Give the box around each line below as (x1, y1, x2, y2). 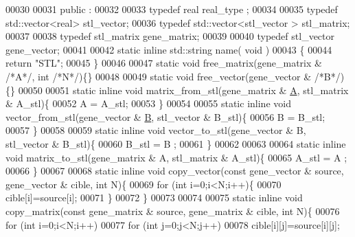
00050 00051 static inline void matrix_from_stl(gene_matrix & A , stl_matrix (18, 82, 349, 97)
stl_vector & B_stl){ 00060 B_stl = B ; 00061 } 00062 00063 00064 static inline (5, 136, 346, 150)
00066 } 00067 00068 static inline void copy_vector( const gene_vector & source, (5, 163, 344, 178)
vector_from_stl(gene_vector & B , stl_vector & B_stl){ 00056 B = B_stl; (5, 109, 325, 124)
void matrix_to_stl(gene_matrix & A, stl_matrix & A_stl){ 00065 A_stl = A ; (5, 150, 347, 164)
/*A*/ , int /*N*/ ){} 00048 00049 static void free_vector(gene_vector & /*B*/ (5, 69, 341, 83)
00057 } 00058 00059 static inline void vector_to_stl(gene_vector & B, (5, 123, 306, 137)
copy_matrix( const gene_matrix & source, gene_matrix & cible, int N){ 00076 (5, 203, 340, 218)
